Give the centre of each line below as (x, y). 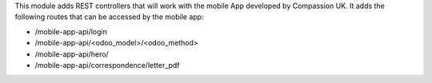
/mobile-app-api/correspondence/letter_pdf (107, 65)
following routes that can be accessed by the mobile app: (109, 17)
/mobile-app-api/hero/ (72, 54)
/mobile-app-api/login (71, 31)
